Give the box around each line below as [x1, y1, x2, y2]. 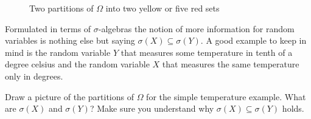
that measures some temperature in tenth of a [121, 46, 293, 58]
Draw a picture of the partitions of [5, 90, 134, 103]
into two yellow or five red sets [105, 2, 220, 14]
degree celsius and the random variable [5, 58, 150, 70]
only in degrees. [5, 69, 63, 82]
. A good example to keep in [200, 34, 307, 47]
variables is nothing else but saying [5, 34, 135, 47]
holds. [282, 102, 304, 115]
